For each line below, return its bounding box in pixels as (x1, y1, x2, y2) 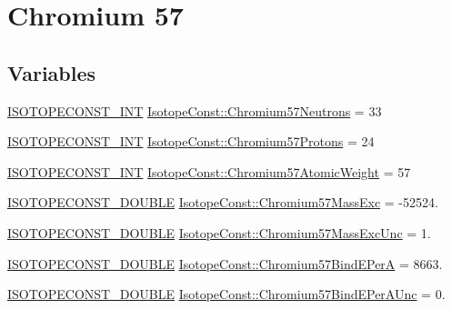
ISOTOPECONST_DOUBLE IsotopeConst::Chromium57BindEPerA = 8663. (7, 254, 443, 273)
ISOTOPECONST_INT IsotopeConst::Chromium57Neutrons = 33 (7, 101, 382, 120)
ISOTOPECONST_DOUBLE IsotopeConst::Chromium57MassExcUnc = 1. (7, 223, 431, 242)
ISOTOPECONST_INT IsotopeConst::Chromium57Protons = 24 (7, 132, 375, 151)
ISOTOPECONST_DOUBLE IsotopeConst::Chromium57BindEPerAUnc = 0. (7, 284, 446, 304)
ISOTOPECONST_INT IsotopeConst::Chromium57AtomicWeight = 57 (7, 162, 411, 181)
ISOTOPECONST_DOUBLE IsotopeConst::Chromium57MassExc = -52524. (7, 193, 438, 212)
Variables (7, 58, 96, 86)
